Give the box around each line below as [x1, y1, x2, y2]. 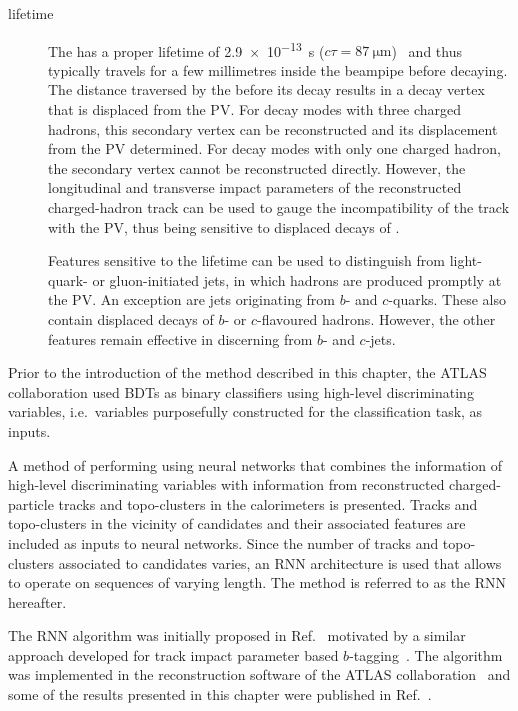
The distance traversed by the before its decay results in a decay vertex [48, 79, 485, 100]
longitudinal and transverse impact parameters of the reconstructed [48, 177, 462, 198]
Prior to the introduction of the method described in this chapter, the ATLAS [8, 362, 487, 383]
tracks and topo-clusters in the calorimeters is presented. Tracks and [58, 493, 478, 514]
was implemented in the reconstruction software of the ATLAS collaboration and [8, 664, 511, 685]
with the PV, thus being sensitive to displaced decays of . [48, 216, 400, 237]
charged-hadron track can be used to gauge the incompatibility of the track [48, 197, 510, 217]
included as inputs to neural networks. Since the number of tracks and [8, 532, 439, 553]
